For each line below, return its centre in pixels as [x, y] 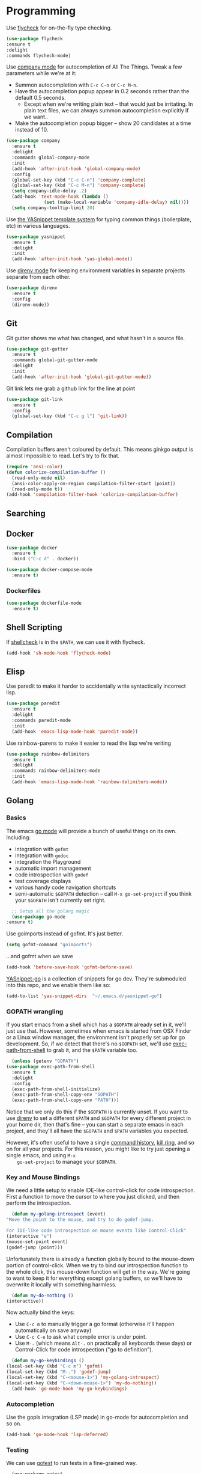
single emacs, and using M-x [41, 1155]
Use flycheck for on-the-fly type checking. [59, 28]
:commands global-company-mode [51, 157]
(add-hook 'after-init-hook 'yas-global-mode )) [72, 259]
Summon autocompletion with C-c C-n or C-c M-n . [76, 85]
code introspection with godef [52, 874]
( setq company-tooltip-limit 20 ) [53, 208]
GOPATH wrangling [35, 1011]
